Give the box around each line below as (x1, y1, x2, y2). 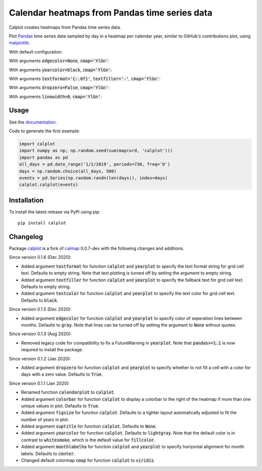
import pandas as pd (19, 155, 68, 160)
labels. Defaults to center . (21, 451, 75, 456)
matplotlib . (9, 40, 31, 46)
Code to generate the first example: (9, 128, 80, 134)
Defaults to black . (21, 297, 58, 303)
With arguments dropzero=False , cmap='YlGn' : (9, 85, 110, 91)
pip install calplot (17, 220, 66, 226)
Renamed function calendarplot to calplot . (21, 389, 115, 395)
